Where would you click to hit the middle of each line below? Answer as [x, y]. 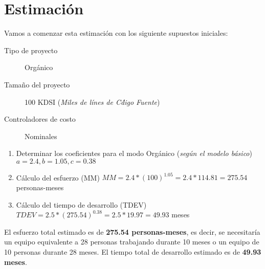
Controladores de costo [40, 119]
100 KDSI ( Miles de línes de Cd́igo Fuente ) [92, 102]
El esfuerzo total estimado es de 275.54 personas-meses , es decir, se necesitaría [132, 231]
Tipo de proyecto [31, 50]
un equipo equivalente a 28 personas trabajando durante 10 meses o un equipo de [132, 242]
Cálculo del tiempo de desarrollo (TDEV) [81, 204]
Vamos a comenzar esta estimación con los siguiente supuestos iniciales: [116, 33]
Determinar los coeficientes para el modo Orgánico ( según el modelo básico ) [134, 153]
